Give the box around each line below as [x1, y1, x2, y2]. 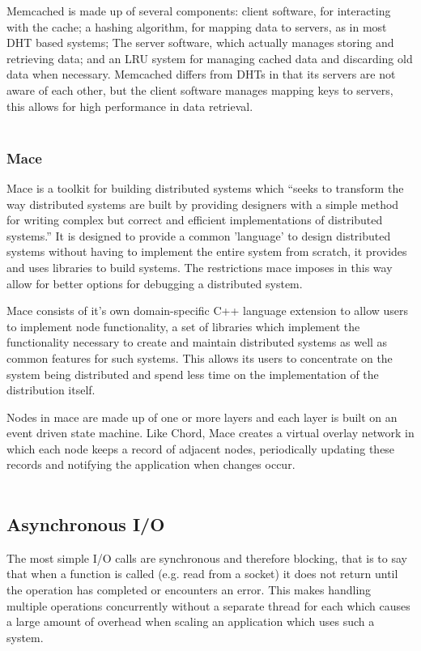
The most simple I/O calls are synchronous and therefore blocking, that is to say [6, 549, 407, 566]
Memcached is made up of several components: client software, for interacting [6, 2, 391, 19]
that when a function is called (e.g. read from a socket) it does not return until [6, 565, 398, 582]
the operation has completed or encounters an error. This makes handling [6, 581, 372, 598]
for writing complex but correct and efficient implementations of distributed [6, 211, 383, 228]
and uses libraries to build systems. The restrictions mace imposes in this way [6, 258, 393, 275]
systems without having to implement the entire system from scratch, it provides [6, 243, 407, 260]
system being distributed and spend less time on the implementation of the [6, 365, 379, 382]
